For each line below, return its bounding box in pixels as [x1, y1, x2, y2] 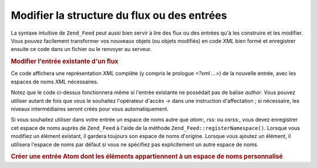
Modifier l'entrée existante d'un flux [11, 58, 119, 66]
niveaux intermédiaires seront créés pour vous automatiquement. [11, 105, 169, 112]
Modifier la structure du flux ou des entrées [11, 9, 227, 22]
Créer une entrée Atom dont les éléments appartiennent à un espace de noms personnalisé [11, 153, 283, 161]
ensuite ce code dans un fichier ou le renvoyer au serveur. [11, 46, 152, 53]
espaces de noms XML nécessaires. [11, 78, 99, 85]
